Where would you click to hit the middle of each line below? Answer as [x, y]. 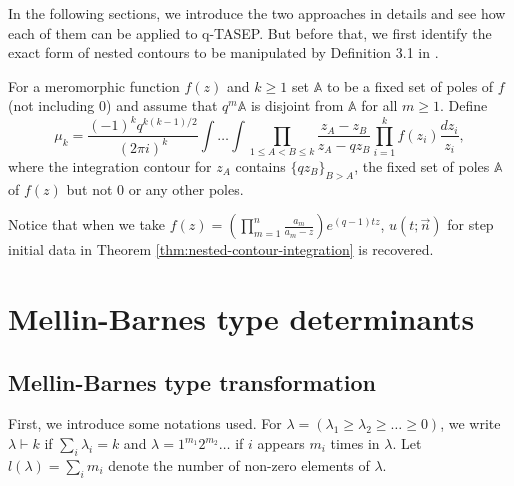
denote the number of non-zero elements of [239, 464]
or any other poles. [186, 188]
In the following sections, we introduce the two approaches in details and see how [257, 13]
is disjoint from [297, 105]
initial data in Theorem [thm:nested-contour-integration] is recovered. [221, 249]
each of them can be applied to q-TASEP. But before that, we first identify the [250, 32]
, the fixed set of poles [422, 165]
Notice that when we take [87, 224]
